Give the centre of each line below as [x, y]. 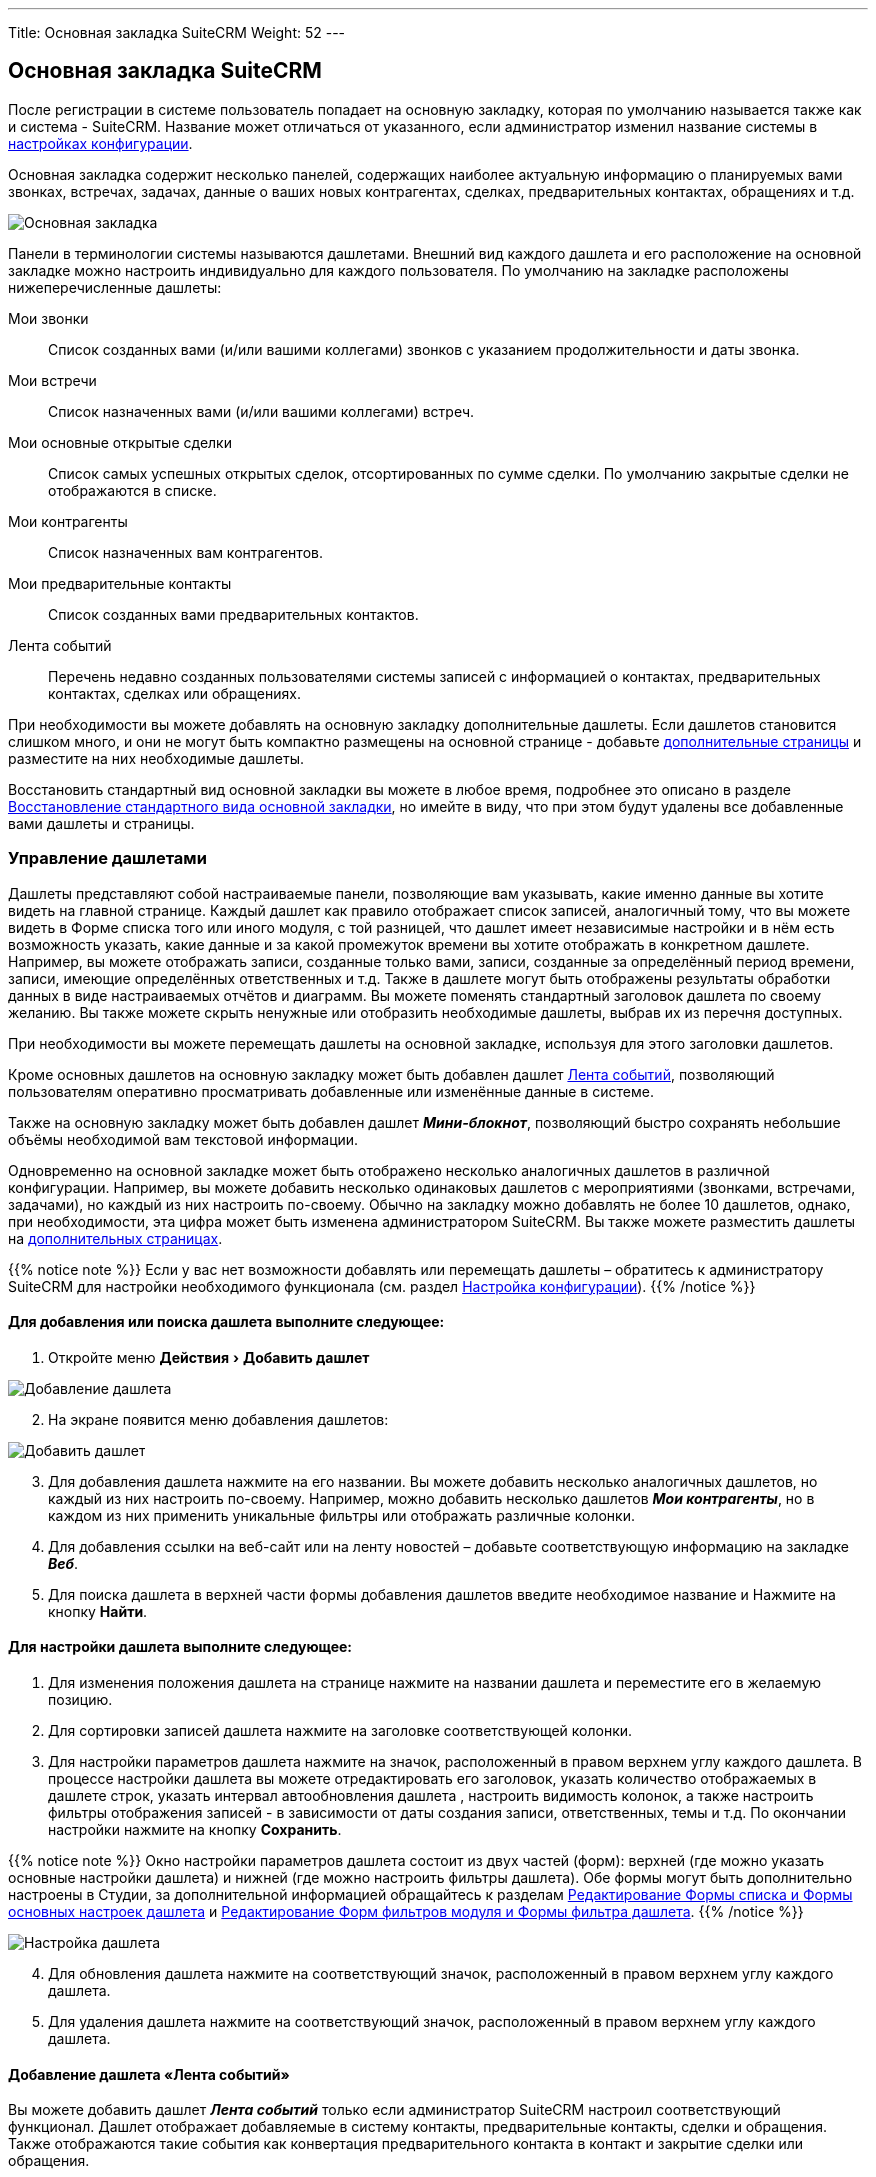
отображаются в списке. [132, 490]
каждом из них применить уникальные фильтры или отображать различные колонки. [341, 1515]
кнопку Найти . [98, 1611]
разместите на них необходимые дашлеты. [156, 758]
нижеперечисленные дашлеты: [115, 287]
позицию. [80, 1700]
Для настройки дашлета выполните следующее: [180, 1647]
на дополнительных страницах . [115, 1238]
